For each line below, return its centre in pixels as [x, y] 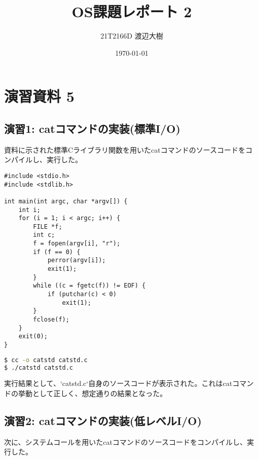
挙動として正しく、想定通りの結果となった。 [93, 393]
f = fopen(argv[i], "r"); [77, 244]
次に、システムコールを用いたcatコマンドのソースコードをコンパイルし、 [126, 441]
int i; [29, 210]
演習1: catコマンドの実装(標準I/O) [92, 128]
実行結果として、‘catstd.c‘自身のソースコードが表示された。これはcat [118, 383]
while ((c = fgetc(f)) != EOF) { [89, 286]
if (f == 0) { [57, 252]
